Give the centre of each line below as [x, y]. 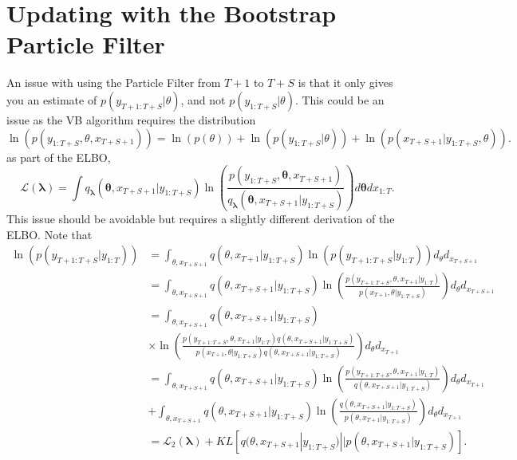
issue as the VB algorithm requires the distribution [131, 119]
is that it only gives [345, 83]
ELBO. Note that [49, 234]
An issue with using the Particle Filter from [114, 83]
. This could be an [339, 99]
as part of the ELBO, [59, 157]
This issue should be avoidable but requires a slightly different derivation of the [201, 219]
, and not [203, 99]
